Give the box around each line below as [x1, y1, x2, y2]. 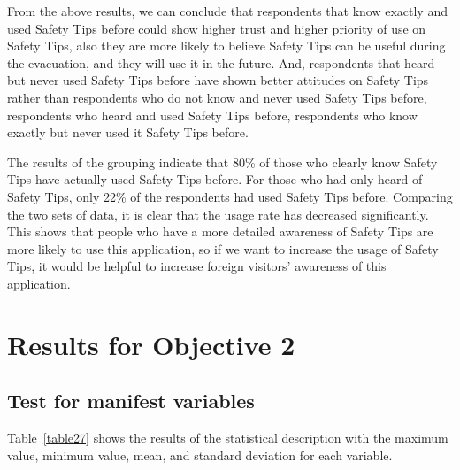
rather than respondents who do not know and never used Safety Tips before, [7, 88, 427, 106]
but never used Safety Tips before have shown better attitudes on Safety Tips [7, 71, 429, 89]
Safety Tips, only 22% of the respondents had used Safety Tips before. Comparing [7, 187, 453, 205]
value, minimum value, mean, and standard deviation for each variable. [7, 445, 393, 464]
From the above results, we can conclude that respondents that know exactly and [7, 2, 448, 19]
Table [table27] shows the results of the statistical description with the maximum [7, 428, 448, 447]
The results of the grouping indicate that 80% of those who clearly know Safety [7, 152, 438, 171]
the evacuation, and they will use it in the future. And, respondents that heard [7, 53, 435, 72]
